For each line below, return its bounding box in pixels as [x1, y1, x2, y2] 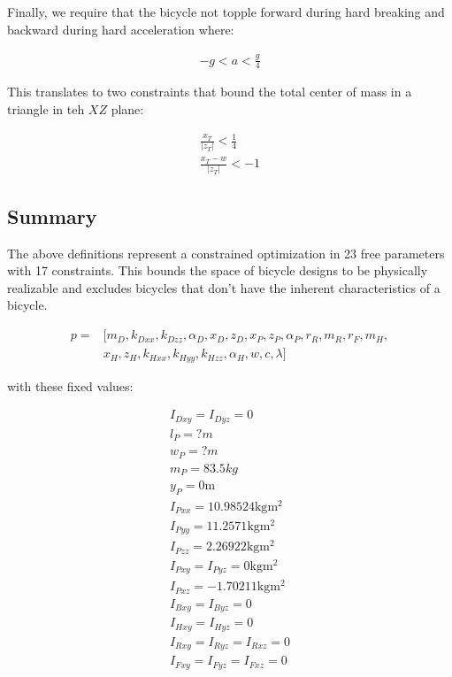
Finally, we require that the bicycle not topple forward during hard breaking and [7, 3, 445, 20]
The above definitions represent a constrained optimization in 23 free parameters [7, 243, 445, 262]
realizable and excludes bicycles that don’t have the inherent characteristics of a [7, 278, 441, 296]
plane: [111, 99, 144, 118]
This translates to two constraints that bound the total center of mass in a [7, 82, 412, 101]
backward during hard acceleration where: [7, 19, 234, 38]
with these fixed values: [7, 376, 134, 395]
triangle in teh [7, 99, 85, 118]
